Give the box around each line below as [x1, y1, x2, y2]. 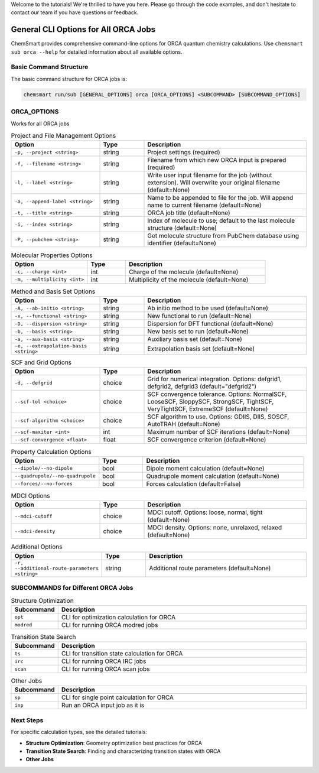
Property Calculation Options [11, 447, 92, 456]
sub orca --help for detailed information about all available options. [11, 48, 183, 56]
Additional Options [11, 543, 63, 551]
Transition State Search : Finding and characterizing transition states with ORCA [25, 748, 221, 755]
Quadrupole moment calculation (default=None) [146, 472, 280, 480]
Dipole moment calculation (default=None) [146, 464, 265, 472]
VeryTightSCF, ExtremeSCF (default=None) [147, 405, 268, 413]
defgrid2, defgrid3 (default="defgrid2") [147, 382, 257, 391]
